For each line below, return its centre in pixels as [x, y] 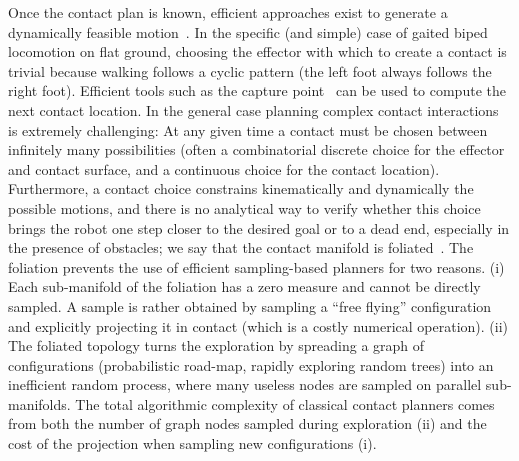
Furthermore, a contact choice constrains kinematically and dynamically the [241, 188]
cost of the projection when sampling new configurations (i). [192, 443]
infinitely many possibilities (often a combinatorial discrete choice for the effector [256, 149]
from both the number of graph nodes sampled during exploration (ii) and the [247, 423]
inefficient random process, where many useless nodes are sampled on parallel [245, 384]
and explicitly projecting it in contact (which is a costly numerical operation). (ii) [258, 325]
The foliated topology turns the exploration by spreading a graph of [216, 345]
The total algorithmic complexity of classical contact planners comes [285, 403]
